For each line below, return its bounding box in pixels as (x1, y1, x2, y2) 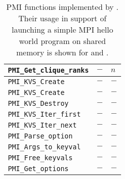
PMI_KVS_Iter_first (8, 110, 81, 118)
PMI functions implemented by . (6, 1, 119, 12)
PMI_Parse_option (8, 132, 73, 140)
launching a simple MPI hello (11, 24, 113, 35)
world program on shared (19, 35, 106, 46)
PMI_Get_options (8, 165, 69, 173)
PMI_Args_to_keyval (8, 143, 81, 151)
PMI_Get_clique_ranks (8, 66, 89, 74)
